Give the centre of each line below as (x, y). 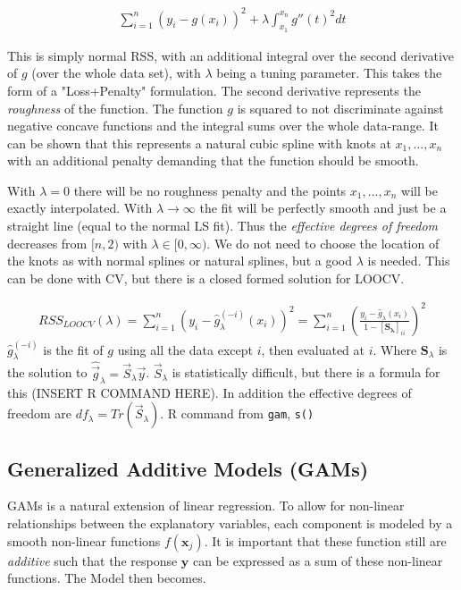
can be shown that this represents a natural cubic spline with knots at (199, 143)
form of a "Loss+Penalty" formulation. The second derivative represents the (214, 90)
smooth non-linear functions (84, 540)
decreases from (47, 243)
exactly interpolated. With (80, 208)
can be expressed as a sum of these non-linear (318, 560)
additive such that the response (92, 560)
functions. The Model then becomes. (107, 578)
